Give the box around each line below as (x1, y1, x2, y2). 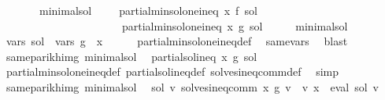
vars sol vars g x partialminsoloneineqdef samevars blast (6, 33, 348, 49)
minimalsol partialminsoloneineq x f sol (39, 2, 257, 18)
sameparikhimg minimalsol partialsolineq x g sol (6, 48, 257, 64)
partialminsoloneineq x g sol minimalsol (121, 17, 348, 34)
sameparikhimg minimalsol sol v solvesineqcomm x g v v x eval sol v (6, 78, 379, 95)
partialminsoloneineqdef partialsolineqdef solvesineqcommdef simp (6, 63, 339, 80)
